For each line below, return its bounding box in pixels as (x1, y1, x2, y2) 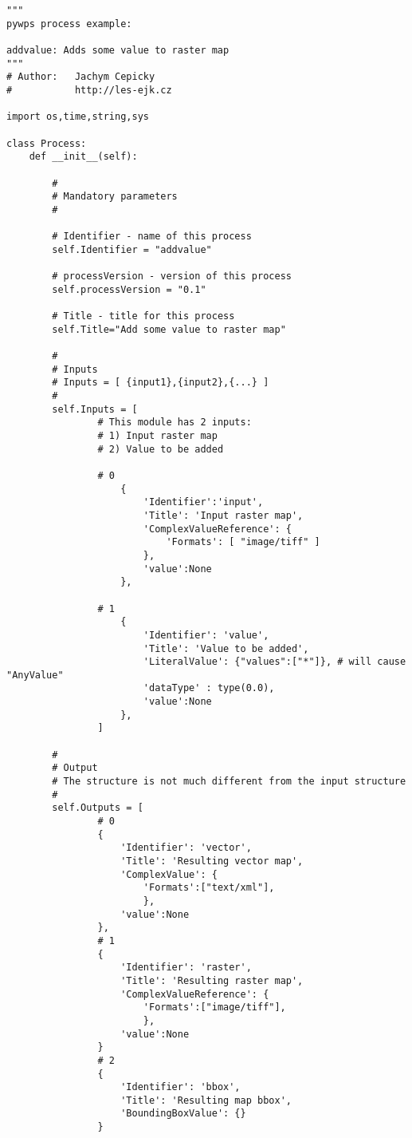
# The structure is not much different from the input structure (52, 776, 406, 788)
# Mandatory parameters (52, 191, 178, 203)
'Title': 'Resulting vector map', (120, 855, 304, 867)
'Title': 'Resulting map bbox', (120, 1094, 292, 1106)
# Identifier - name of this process (52, 231, 252, 243)
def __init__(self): (29, 151, 138, 163)
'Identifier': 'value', (143, 629, 269, 641)
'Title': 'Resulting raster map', (120, 974, 304, 986)
